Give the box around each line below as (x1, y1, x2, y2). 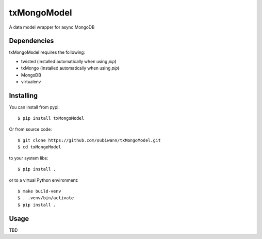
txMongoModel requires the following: (9, 49, 85, 55)
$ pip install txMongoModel (17, 115, 84, 121)
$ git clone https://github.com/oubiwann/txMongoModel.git (17, 138, 161, 143)
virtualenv (21, 79, 41, 85)
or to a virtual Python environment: (9, 177, 79, 183)
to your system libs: (9, 155, 49, 161)
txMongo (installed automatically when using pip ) (21, 65, 120, 71)
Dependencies (9, 37, 54, 45)
